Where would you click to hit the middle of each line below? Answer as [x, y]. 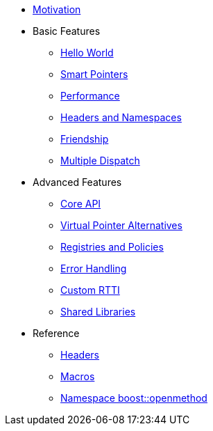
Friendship [85, 139]
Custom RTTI [90, 290]
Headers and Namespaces [121, 117]
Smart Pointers [94, 74]
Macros [78, 376]
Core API [81, 204]
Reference [56, 333]
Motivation [57, 9]
